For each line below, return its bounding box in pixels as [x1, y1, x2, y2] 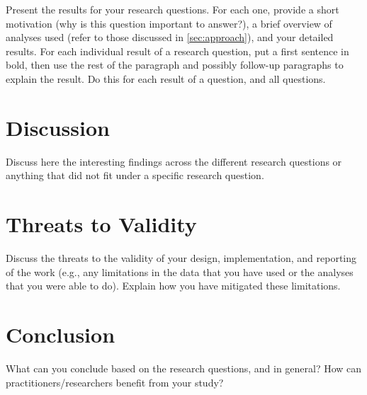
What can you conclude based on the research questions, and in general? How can [6, 360, 362, 375]
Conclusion [6, 319, 115, 348]
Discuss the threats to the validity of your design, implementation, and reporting [6, 251, 357, 265]
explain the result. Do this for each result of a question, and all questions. [6, 71, 326, 86]
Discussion [6, 113, 110, 142]
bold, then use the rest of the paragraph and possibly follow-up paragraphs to [6, 57, 344, 72]
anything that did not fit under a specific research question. [6, 168, 264, 183]
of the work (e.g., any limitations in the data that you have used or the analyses [6, 264, 354, 279]
